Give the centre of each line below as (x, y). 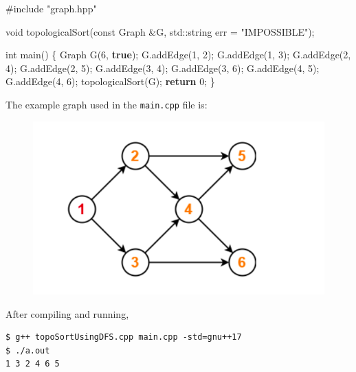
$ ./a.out (28, 350)
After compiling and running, (67, 313)
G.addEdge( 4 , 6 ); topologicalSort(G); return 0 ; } (110, 81)
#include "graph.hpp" (51, 8)
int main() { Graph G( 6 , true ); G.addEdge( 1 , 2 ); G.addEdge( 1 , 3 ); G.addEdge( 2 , (178, 55)
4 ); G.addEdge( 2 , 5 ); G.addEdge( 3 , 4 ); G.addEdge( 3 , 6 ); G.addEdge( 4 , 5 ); (163, 68)
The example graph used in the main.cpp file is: (107, 104)
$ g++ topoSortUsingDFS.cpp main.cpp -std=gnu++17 (124, 337)
